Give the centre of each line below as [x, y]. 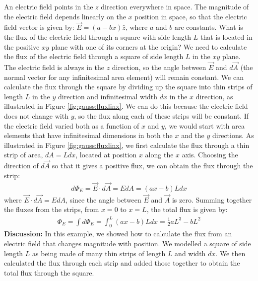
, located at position [106, 155]
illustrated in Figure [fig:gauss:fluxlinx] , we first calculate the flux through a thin [127, 145]
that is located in [226, 37]
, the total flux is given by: [187, 209]
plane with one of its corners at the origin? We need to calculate [149, 46]
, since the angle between [103, 199]
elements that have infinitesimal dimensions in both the [88, 135]
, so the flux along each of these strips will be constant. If [161, 115]
